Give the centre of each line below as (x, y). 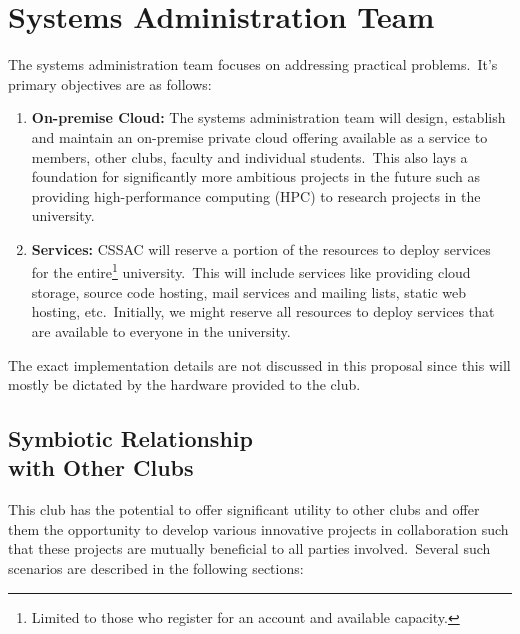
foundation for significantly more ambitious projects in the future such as (255, 176)
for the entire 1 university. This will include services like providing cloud (251, 271)
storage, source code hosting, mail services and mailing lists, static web (249, 291)
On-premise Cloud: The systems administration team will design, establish (268, 117)
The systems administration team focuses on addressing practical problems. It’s (253, 64)
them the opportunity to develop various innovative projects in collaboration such (258, 528)
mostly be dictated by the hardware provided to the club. (184, 384)
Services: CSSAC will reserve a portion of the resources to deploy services (261, 248)
